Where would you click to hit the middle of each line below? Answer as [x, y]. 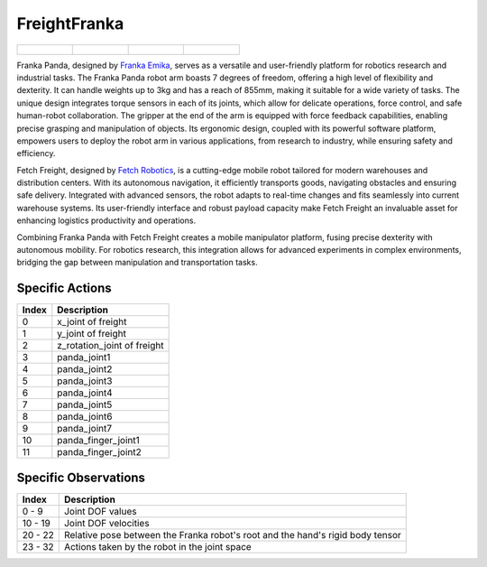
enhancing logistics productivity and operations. [106, 220]
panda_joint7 [85, 429]
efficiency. [36, 153]
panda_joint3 [85, 381]
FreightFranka [70, 23]
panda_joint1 [84, 358]
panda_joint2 [85, 369]
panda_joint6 [85, 417]
